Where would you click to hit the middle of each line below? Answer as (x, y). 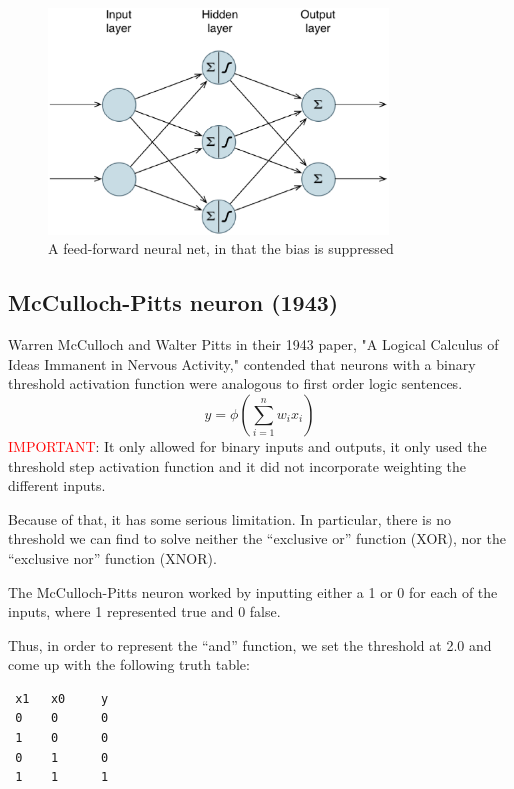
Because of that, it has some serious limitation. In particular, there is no (229, 518)
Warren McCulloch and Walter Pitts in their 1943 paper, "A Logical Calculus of (253, 344)
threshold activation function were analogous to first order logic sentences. (235, 383)
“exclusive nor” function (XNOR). (112, 557)
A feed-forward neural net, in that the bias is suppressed (221, 248)
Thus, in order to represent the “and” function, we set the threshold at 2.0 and (250, 644)
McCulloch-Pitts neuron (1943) (173, 302)
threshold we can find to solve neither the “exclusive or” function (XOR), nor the (257, 538)
